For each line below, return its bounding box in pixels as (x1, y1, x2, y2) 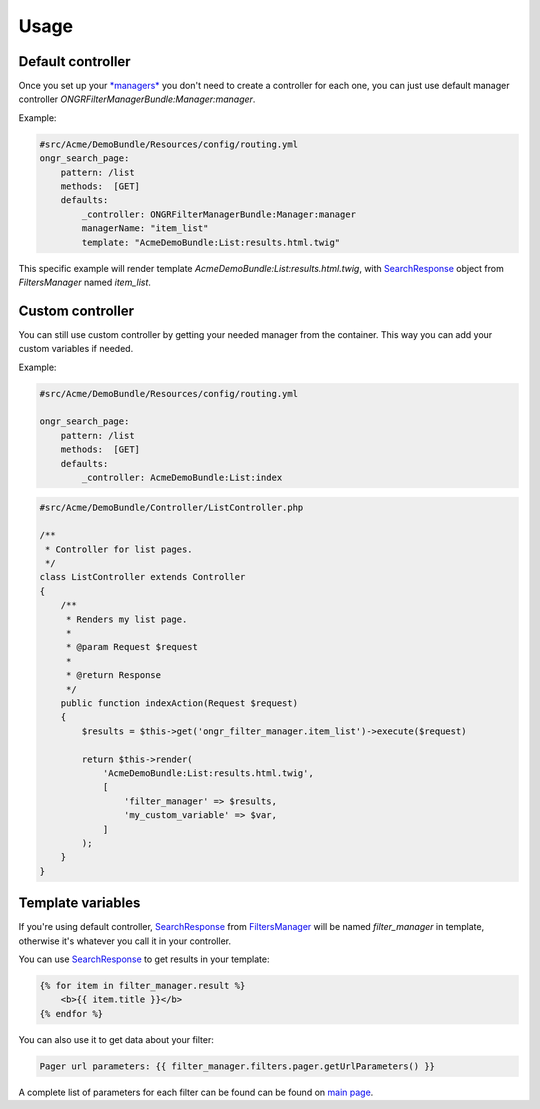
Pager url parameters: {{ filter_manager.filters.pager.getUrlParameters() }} (39, 1060, 435, 1072)
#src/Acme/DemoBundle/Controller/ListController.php (39, 501, 304, 513)
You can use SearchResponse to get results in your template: (18, 953, 270, 965)
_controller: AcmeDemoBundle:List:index (81, 471, 283, 483)
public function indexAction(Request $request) (60, 698, 299, 709)
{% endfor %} (39, 1008, 104, 1019)
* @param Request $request (65, 641, 199, 653)
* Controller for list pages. (45, 543, 194, 555)
